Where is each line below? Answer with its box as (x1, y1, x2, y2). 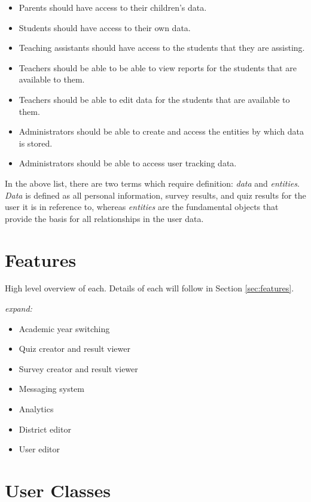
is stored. (19, 136, 53, 149)
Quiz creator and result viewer (19, 342, 130, 355)
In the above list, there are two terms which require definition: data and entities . (5, 177, 300, 189)
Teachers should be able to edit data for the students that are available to (19, 93, 290, 105)
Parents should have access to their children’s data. (19, 1, 207, 13)
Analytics (19, 403, 54, 415)
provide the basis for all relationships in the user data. (5, 212, 204, 224)
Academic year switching (19, 322, 110, 334)
